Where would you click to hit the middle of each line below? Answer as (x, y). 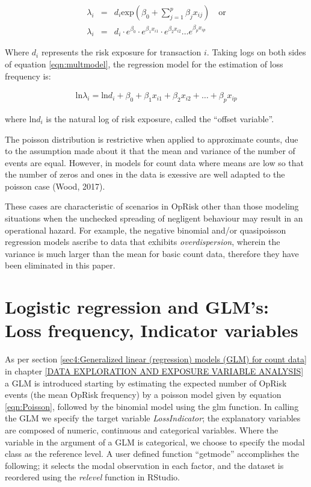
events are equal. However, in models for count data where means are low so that (155, 162)
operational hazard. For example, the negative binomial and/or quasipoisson (146, 230)
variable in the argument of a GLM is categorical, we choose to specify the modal (155, 442)
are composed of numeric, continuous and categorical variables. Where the (142, 430)
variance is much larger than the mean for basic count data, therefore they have (152, 253)
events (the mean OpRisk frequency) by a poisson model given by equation (143, 395)
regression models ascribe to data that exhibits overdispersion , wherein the (143, 242)
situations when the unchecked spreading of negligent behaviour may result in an (154, 218)
